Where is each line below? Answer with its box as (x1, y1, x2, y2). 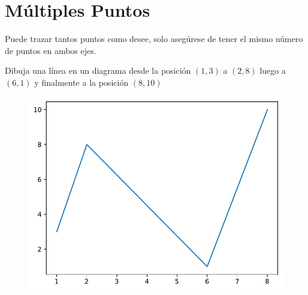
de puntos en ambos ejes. (5, 44, 96, 56)
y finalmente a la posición (34, 76, 129, 88)
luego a (259, 64, 286, 77)
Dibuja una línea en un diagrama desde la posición (5, 64, 191, 77)
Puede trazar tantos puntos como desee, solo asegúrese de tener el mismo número (5, 32, 303, 45)
